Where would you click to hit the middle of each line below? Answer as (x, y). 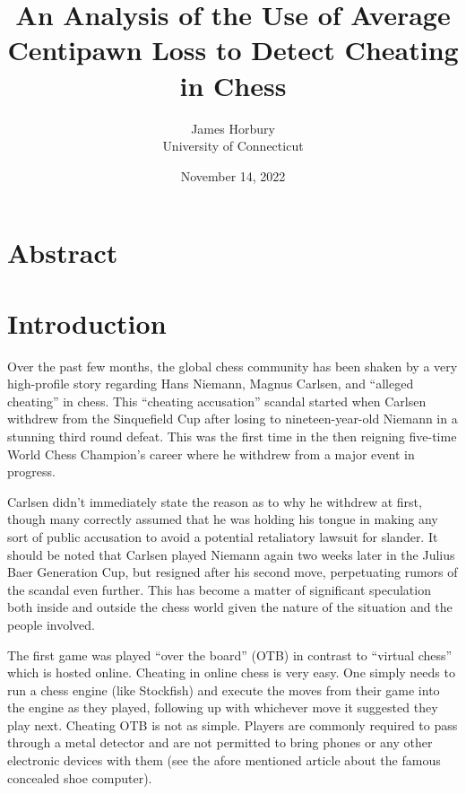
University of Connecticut (233, 146)
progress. (31, 471)
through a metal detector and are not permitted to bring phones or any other (220, 742)
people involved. (52, 624)
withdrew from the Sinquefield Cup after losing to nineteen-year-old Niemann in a (233, 419)
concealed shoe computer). (80, 777)
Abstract (63, 253)
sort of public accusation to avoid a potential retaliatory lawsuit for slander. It (223, 536)
